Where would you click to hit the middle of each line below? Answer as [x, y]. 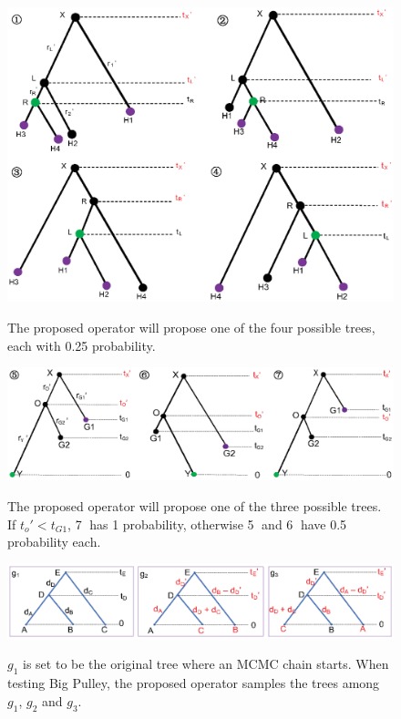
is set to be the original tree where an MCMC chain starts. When [206, 664]
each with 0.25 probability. [82, 345]
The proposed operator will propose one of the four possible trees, [191, 327]
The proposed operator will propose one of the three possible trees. [195, 505]
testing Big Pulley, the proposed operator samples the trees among [194, 683]
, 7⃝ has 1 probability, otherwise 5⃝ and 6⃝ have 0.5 [207, 524]
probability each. [54, 542]
